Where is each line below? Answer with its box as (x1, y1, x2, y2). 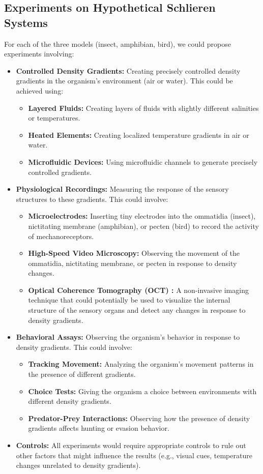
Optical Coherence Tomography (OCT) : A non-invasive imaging (28, 284, 249, 295)
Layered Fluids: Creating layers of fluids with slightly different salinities (28, 102, 259, 113)
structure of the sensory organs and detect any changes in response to (28, 305, 246, 315)
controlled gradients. (28, 166, 92, 177)
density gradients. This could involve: (16, 341, 132, 352)
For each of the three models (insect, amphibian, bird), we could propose (4, 38, 231, 49)
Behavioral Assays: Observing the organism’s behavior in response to (16, 332, 240, 342)
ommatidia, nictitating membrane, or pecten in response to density (28, 257, 237, 268)
